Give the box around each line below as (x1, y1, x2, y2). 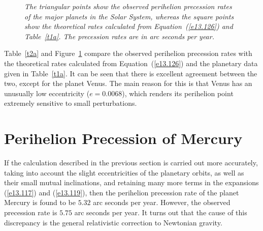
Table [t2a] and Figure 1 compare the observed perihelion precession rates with (4, 48, 252, 59)
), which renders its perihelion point (122, 88, 234, 98)
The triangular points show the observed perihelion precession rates (24, 1, 232, 11)
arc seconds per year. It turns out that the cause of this (74, 207, 247, 218)
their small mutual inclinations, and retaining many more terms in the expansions (4, 177, 259, 188)
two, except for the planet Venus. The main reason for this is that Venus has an (4, 78, 252, 89)
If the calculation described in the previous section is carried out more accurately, (4, 157, 258, 168)
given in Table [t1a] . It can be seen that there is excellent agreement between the (4, 68, 257, 78)
